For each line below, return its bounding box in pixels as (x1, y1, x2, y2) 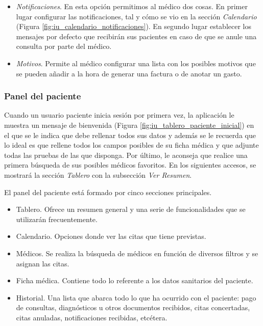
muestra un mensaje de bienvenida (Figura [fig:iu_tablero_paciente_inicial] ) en (4, 119, 254, 130)
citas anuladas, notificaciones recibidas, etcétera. (16, 312, 168, 322)
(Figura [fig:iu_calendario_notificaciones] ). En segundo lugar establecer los (16, 21, 251, 32)
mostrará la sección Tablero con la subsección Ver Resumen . (4, 169, 192, 180)
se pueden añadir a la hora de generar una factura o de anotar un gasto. (16, 68, 242, 78)
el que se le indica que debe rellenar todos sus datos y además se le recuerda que (4, 129, 256, 140)
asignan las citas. (16, 258, 69, 268)
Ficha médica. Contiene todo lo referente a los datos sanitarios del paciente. (16, 275, 253, 286)
